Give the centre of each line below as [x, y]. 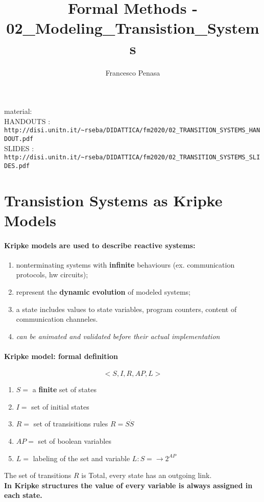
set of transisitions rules [71, 424]
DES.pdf [17, 166]
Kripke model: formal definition [61, 356]
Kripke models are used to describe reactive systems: [100, 245]
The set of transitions [38, 475]
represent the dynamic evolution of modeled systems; [103, 292]
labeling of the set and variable [81, 458]
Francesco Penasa [133, 72]
